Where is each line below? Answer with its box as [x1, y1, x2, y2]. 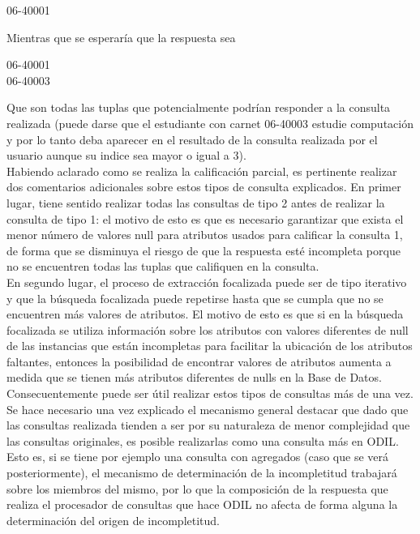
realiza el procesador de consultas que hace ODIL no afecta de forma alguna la [6, 496, 398, 513]
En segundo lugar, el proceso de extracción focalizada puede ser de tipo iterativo [6, 273, 407, 290]
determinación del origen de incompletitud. [6, 511, 220, 528]
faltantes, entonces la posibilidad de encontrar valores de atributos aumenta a [6, 352, 392, 370]
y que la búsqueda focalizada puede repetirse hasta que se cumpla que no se [6, 289, 384, 306]
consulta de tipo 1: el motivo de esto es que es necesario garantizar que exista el [6, 210, 404, 227]
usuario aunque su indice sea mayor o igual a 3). [6, 147, 246, 164]
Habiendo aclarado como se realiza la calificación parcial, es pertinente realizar [6, 162, 397, 179]
